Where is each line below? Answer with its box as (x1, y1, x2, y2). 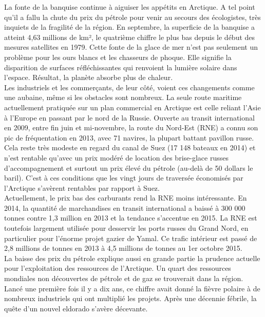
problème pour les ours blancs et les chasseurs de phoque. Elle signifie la (4, 51, 232, 62)
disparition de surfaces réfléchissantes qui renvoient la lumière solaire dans (4, 62, 237, 72)
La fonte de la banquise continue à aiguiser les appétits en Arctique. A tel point (4, 2, 255, 12)
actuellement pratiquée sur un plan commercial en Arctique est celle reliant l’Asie (4, 102, 261, 112)
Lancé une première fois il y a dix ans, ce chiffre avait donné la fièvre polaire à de (4, 283, 260, 293)
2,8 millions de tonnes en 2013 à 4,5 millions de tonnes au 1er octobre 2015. (4, 243, 242, 253)
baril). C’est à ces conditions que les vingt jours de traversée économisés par (4, 172, 243, 183)
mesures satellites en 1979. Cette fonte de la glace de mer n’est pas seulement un (4, 42, 258, 52)
